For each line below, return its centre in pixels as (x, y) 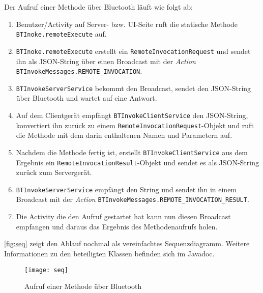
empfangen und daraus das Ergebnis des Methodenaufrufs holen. (117, 226)
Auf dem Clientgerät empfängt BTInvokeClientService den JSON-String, (132, 115)
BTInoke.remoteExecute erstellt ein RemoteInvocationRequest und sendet (133, 51)
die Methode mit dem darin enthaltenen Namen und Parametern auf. (124, 135)
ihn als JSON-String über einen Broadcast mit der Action (106, 61)
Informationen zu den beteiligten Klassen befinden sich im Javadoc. (109, 253)
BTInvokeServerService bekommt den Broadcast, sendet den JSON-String (134, 88)
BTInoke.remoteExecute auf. (61, 34)
